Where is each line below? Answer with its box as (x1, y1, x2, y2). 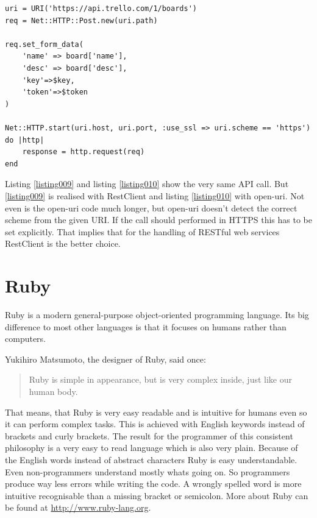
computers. (5, 332, 46, 345)
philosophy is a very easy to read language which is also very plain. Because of (5, 441, 298, 454)
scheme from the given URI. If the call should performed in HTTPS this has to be (5, 213, 313, 226)
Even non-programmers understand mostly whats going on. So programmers (5, 465, 290, 478)
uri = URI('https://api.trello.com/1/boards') (5, 4, 197, 13)
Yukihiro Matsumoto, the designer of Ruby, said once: (5, 352, 206, 365)
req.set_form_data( (5, 40, 84, 49)
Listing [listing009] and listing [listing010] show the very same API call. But (5, 177, 289, 190)
